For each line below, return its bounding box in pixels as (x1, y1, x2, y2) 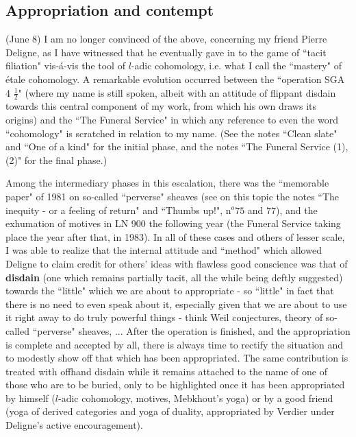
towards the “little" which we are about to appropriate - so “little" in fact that (5, 283, 334, 298)
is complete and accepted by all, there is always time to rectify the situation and (5, 337, 344, 351)
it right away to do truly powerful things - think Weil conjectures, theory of (5, 310, 323, 324)
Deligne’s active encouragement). (5, 418, 143, 432)
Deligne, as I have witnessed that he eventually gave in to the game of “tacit (5, 45, 327, 59)
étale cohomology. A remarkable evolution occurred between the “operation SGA (5, 71, 345, 86)
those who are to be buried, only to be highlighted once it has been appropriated (5, 377, 345, 392)
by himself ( (5, 390, 55, 405)
